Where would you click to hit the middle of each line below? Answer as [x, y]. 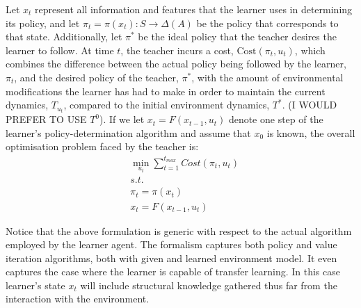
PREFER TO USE [46, 119]
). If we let [122, 119]
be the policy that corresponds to [267, 23]
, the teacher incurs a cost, [177, 50]
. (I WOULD [310, 105]
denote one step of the [276, 119]
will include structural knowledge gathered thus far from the [209, 285]
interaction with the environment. [78, 299]
